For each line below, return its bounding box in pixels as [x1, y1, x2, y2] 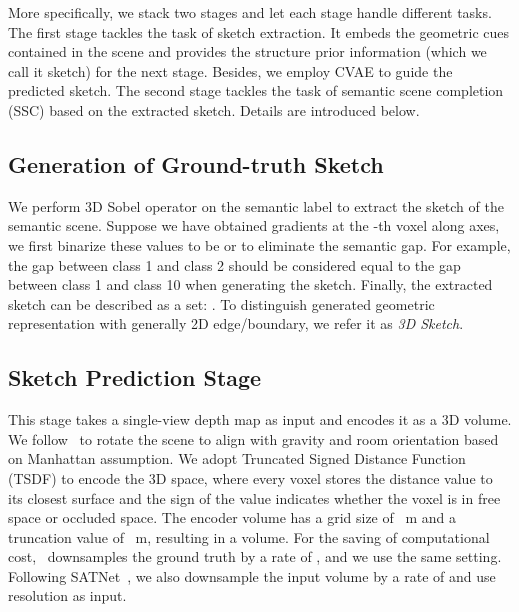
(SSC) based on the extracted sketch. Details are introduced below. [8, 99, 420, 120]
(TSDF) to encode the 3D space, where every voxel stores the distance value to [8, 467, 493, 488]
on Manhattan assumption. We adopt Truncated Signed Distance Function [8, 448, 466, 469]
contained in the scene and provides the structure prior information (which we [8, 41, 487, 62]
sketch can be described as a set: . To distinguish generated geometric [8, 293, 435, 314]
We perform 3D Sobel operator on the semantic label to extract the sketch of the [8, 195, 504, 216]
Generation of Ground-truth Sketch [8, 148, 384, 179]
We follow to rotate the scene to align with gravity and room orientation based [8, 428, 499, 449]
